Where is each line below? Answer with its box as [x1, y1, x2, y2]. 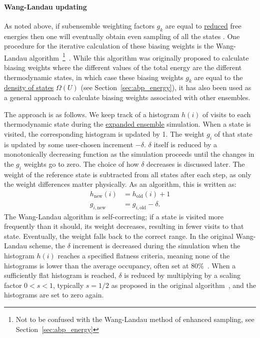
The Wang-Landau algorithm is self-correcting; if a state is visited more [4, 211, 223, 221]
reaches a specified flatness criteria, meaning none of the [57, 250, 230, 260]
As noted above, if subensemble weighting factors [4, 20, 154, 31]
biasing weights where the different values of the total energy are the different [4, 62, 242, 73]
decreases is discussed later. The [146, 158, 245, 169]
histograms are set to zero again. [4, 289, 104, 300]
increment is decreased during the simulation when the [72, 240, 240, 251]
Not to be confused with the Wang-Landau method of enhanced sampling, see [15, 313, 254, 324]
